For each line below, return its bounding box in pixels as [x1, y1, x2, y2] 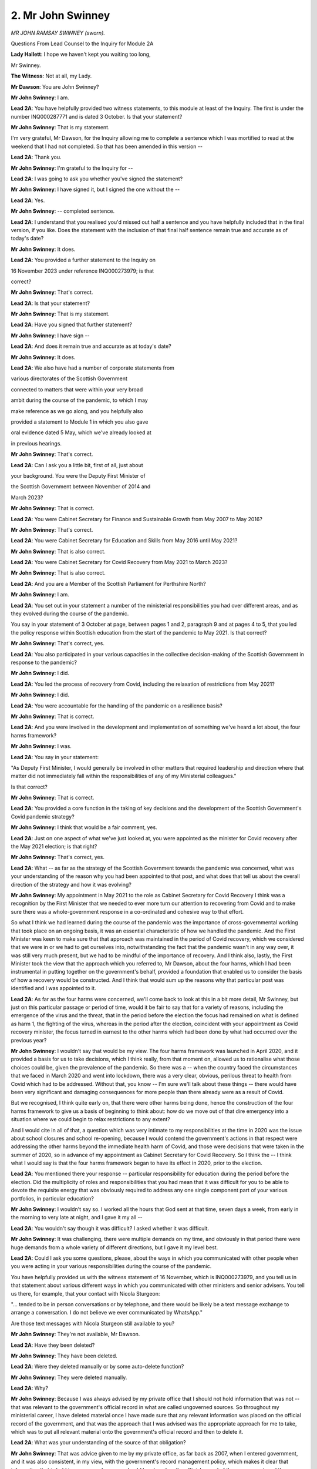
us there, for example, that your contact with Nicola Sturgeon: [11, 1290, 160, 1297]
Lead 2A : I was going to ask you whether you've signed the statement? [11, 175, 183, 182]
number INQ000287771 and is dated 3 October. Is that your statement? [11, 113, 183, 120]
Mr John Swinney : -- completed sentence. [11, 207, 114, 214]
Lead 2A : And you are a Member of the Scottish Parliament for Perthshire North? [11, 580, 206, 587]
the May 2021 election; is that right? [11, 843, 97, 850]
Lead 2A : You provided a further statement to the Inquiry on [11, 256, 156, 264]
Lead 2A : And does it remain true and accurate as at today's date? [11, 343, 171, 350]
